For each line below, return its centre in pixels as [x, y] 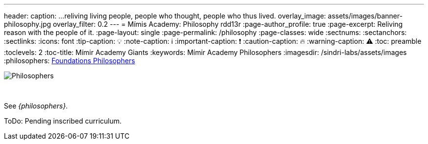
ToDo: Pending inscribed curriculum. [63, 121]
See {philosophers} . [36, 106]
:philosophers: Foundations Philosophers [70, 61]
